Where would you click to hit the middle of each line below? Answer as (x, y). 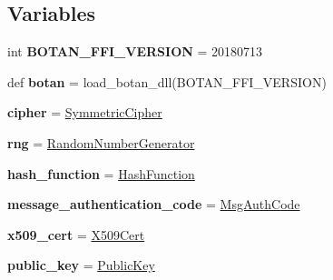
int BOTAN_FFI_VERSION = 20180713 (135, 51)
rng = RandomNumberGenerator (101, 142)
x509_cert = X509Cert (76, 234)
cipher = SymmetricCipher (85, 112)
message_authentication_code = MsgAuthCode (154, 204)
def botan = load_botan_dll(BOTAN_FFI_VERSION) (167, 81)
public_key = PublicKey (81, 265)
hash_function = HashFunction (101, 173)
